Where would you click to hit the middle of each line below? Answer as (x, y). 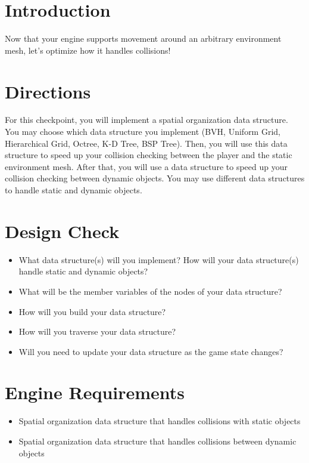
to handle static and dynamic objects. (74, 190)
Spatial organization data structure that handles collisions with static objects (160, 421)
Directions (48, 91)
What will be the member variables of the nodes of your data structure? (150, 291)
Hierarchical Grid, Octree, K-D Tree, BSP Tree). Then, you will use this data (146, 143)
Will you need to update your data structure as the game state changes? (151, 351)
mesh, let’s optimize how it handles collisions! (88, 50)
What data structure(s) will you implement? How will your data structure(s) (159, 259)
